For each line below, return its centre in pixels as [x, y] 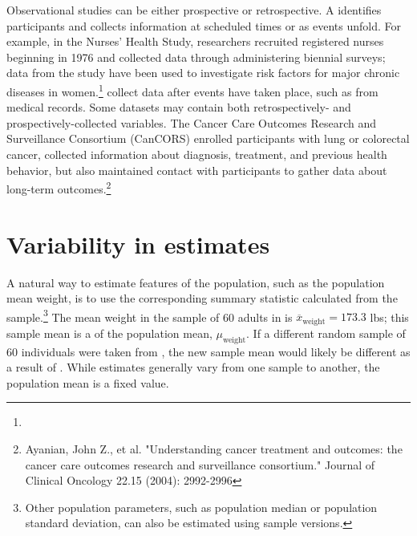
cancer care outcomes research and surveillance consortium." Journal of [200, 464]
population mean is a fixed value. [88, 382]
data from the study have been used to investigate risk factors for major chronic [203, 73]
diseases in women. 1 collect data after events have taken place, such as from [192, 90]
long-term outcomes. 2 [59, 187]
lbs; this [389, 317]
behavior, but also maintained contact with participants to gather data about [197, 170]
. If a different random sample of [326, 333]
